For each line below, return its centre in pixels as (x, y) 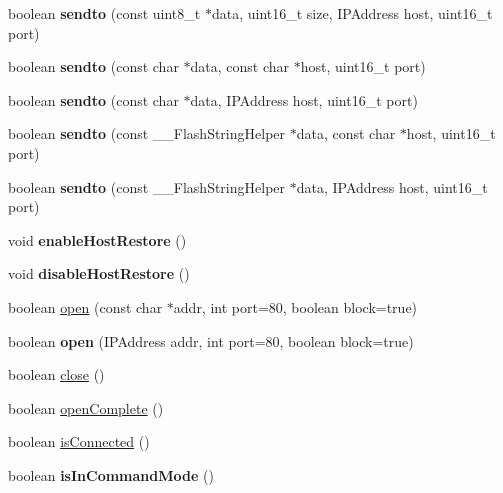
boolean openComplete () (86, 407)
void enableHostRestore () (97, 239)
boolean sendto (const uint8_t (104, 13)
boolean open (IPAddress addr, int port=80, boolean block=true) (211, 340)
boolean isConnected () (79, 441)
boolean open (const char (85, 306)
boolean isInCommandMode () (111, 474)
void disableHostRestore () (99, 273)
